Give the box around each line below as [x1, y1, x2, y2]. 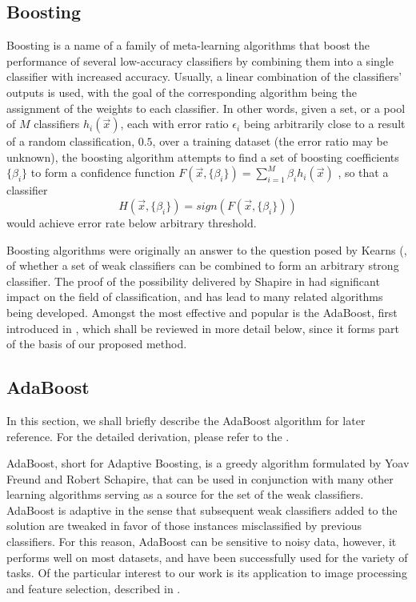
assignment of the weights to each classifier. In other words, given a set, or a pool [6, 99, 406, 116]
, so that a [338, 164, 389, 181]
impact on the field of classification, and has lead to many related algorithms [6, 288, 383, 305]
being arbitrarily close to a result [243, 115, 406, 132]
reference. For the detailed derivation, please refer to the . [6, 427, 290, 444]
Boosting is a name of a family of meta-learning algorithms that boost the [6, 37, 370, 54]
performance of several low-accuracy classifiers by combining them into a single [6, 52, 394, 69]
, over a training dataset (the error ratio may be [152, 133, 388, 150]
